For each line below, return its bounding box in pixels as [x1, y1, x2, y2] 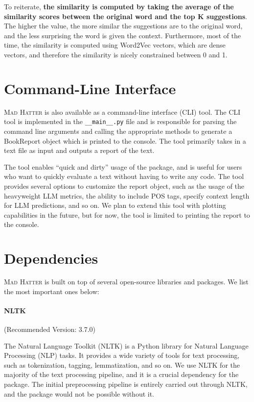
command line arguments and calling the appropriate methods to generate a [4, 126, 232, 136]
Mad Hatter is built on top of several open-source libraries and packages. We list [4, 276, 249, 286]
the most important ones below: [4, 286, 99, 296]
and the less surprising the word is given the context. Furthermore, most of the [4, 30, 241, 40]
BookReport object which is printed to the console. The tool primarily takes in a [4, 135, 246, 146]
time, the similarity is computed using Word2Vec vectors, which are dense [4, 40, 226, 50]
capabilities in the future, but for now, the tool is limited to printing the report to [4, 209, 250, 220]
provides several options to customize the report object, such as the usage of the [4, 180, 245, 191]
